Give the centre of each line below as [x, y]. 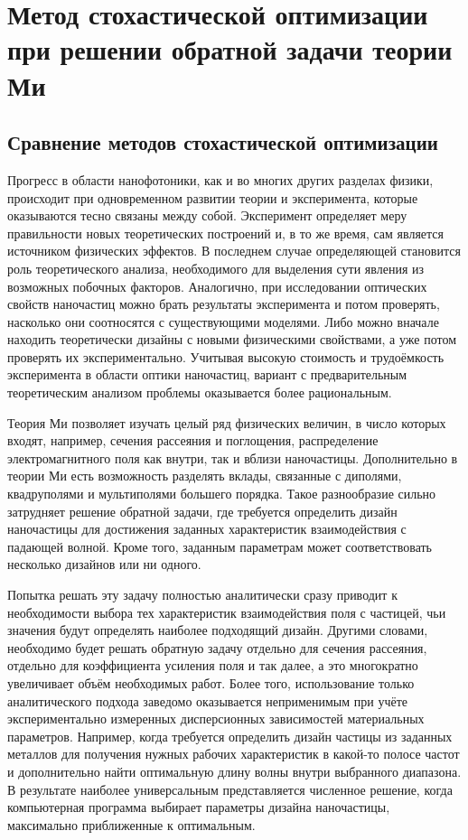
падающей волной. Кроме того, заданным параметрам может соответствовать [220, 546]
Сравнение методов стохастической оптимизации [223, 142]
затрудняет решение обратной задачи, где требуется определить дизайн [202, 511]
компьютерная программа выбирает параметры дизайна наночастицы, [199, 807]
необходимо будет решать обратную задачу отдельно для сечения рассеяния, [217, 647]
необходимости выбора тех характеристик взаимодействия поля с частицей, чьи [227, 612]
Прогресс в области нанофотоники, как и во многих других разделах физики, [220, 179]
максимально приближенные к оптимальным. [131, 824]
